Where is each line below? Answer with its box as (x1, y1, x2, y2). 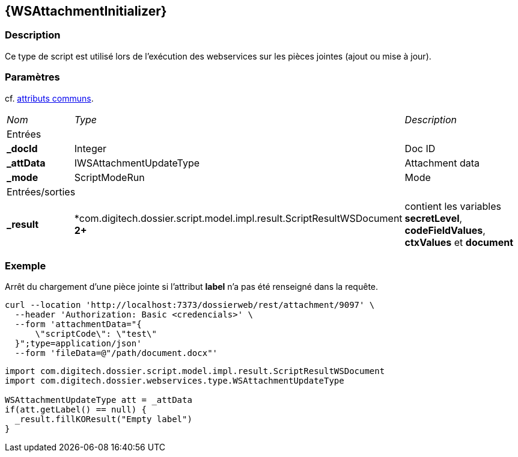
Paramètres (5, 71, 60, 84)
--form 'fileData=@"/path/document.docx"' (14, 348, 218, 358)
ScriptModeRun (74, 171, 145, 183)
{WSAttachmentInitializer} (5, 4, 167, 19)
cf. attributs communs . (5, 93, 94, 103)
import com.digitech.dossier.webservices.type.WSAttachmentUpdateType (5, 376, 344, 386)
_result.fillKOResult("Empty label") (14, 414, 192, 425)
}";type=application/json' (14, 339, 142, 349)
